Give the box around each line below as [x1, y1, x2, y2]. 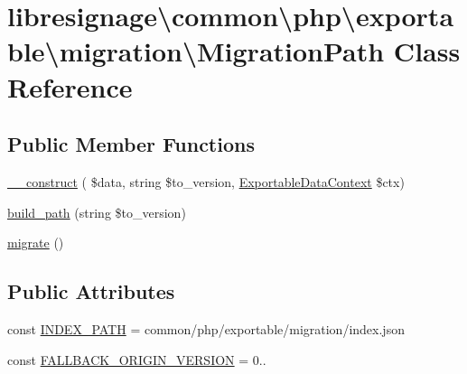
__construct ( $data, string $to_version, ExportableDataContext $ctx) [7, 172, 405, 191]
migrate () [7, 233, 64, 252]
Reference [7, 68, 133, 105]
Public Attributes [7, 277, 175, 305]
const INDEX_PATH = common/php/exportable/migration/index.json [7, 319, 405, 338]
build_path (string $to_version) [7, 202, 186, 221]
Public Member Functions [7, 130, 255, 158]
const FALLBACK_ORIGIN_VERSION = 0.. [7, 350, 266, 369]
